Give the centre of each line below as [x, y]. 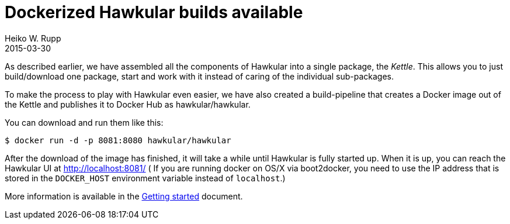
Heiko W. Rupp [33, 38]
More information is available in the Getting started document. [124, 196]
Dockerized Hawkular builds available [154, 12]
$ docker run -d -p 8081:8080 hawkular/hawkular [118, 140]
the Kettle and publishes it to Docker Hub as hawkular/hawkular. [128, 104]
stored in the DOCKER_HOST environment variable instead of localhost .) [145, 178]
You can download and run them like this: [84, 122]
